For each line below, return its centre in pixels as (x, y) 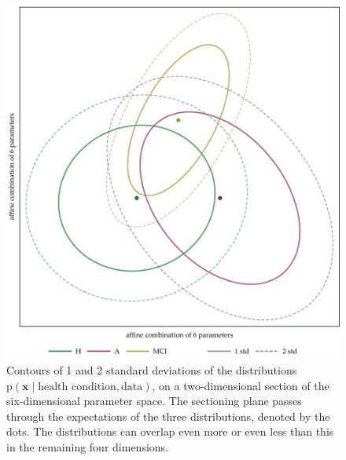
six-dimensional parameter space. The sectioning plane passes (154, 401)
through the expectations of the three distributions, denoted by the (168, 416)
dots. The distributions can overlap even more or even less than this (170, 431)
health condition (77, 387)
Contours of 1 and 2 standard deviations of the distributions (152, 370)
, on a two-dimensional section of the (241, 385)
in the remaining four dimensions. (87, 447)
